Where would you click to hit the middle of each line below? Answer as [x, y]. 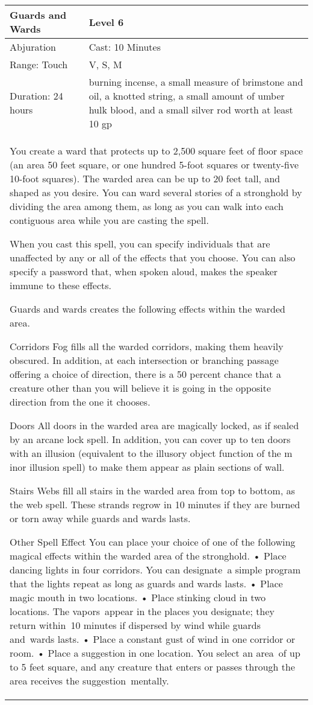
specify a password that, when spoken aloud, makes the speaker [144, 271]
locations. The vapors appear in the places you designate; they [142, 611]
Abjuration [33, 47]
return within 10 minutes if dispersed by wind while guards [135, 625]
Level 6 [106, 22]
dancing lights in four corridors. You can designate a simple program [155, 569]
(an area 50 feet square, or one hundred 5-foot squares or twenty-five [154, 164]
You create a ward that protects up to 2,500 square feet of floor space [156, 151]
